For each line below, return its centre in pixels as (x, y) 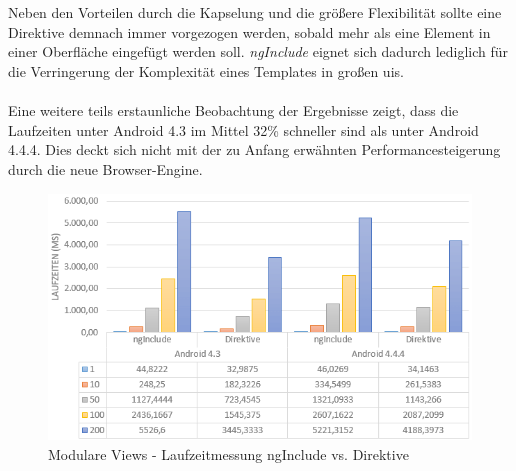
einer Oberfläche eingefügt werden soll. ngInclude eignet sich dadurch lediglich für (258, 51)
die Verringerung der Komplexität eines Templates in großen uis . (206, 70)
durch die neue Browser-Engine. (105, 168)
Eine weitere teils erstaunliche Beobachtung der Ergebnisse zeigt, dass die (233, 110)
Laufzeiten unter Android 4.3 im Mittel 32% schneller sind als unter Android (243, 129)
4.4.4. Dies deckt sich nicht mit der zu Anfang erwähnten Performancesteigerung (254, 149)
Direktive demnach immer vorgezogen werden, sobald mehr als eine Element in (249, 31)
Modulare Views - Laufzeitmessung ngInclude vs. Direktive (228, 453)
